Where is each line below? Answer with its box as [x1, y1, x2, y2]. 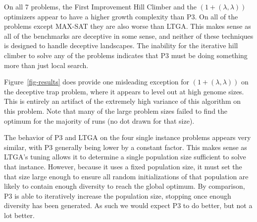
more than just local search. [4, 60, 89, 70]
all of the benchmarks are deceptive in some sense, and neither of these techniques [4, 30, 254, 41]
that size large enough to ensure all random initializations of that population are [4, 171, 249, 181]
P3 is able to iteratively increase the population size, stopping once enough [4, 190, 231, 201]
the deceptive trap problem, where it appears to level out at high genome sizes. [4, 86, 244, 96]
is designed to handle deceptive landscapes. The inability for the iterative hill [4, 40, 238, 51]
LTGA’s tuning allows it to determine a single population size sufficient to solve [4, 151, 246, 162]
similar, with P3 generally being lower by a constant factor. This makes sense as [4, 142, 247, 152]
